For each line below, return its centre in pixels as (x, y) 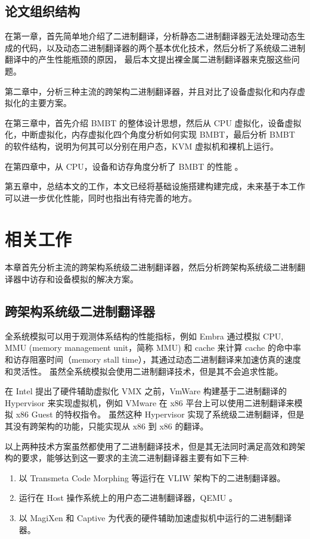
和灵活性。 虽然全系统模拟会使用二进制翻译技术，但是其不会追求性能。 (144, 371)
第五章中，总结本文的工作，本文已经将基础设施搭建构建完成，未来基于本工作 (155, 186)
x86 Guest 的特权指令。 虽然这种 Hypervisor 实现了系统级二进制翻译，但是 (160, 414)
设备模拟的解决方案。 (96, 279)
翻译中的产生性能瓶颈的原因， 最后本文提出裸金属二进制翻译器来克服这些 (148, 59)
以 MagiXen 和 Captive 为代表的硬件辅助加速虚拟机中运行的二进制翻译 (155, 517)
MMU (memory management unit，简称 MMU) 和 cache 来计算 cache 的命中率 (153, 348)
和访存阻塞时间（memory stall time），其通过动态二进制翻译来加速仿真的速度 (153, 359)
